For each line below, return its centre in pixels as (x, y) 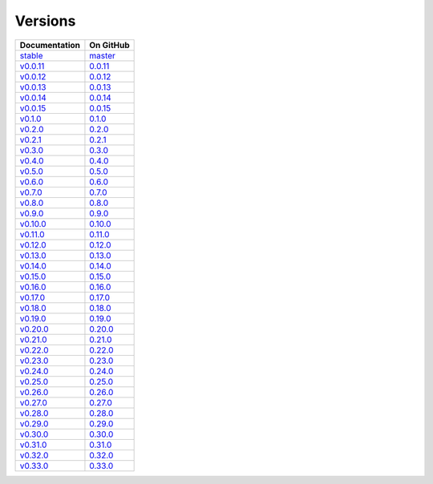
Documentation (50, 45)
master (103, 55)
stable (31, 55)
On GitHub (109, 45)
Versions (45, 21)
